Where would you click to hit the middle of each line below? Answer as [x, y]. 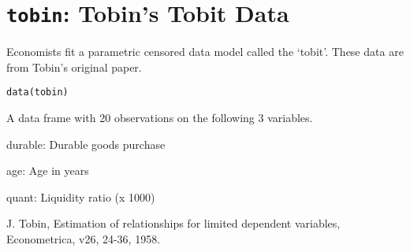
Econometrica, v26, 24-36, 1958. [84, 239]
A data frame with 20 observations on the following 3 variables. [160, 118]
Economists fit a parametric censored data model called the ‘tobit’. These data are [205, 52]
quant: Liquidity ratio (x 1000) [81, 196]
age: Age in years [48, 170]
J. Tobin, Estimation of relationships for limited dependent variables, [173, 223]
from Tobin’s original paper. [74, 67]
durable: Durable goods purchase [86, 144]
